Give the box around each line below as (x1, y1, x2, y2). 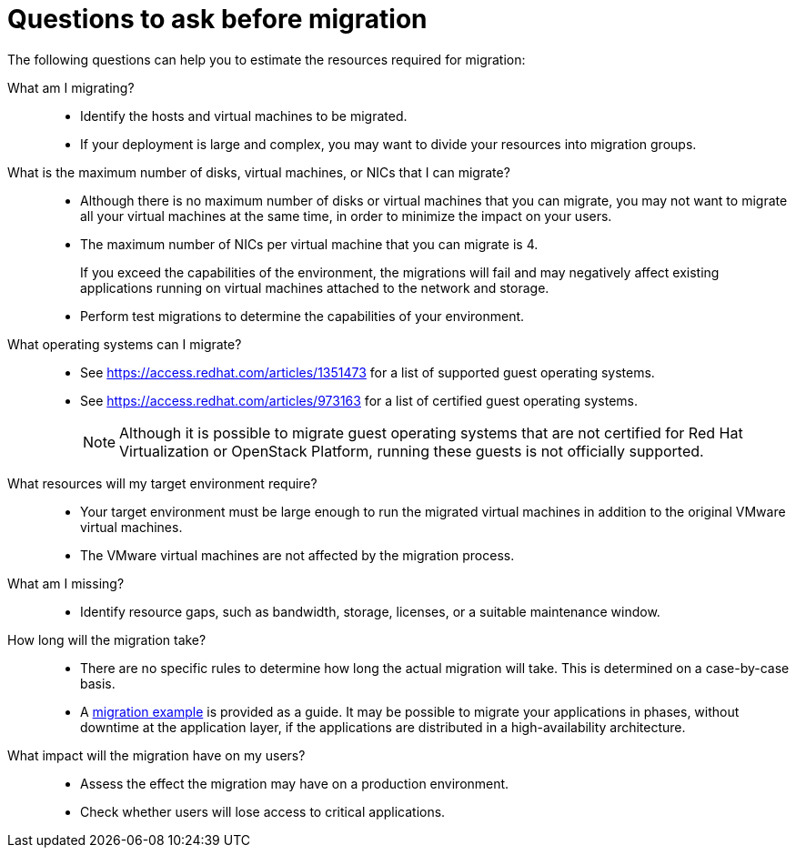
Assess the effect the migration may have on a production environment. (80, 775, 509, 791)
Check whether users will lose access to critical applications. (80, 803, 446, 820)
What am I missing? (7, 575, 125, 591)
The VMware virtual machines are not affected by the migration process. (80, 547, 515, 563)
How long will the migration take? (7, 631, 207, 648)
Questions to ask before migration (7, 4, 428, 35)
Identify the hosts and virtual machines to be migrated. (80, 107, 408, 124)
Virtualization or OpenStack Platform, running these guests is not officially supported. (119, 441, 704, 460)
